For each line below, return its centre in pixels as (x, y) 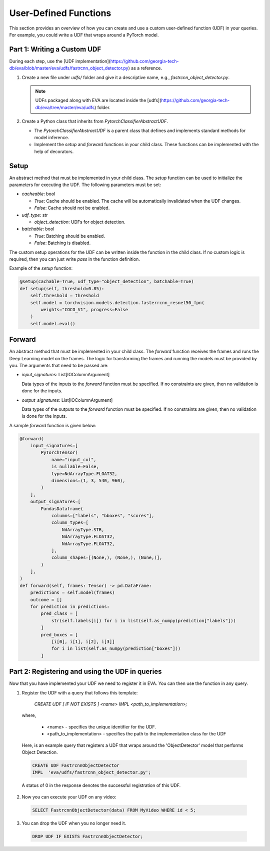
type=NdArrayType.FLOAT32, (84, 474)
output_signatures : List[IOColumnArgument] (67, 400)
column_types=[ (70, 523)
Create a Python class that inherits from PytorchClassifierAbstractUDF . (95, 121)
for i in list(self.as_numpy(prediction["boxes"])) (116, 649)
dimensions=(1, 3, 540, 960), (88, 481)
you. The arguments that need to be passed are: (59, 365)
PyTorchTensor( (59, 453)
